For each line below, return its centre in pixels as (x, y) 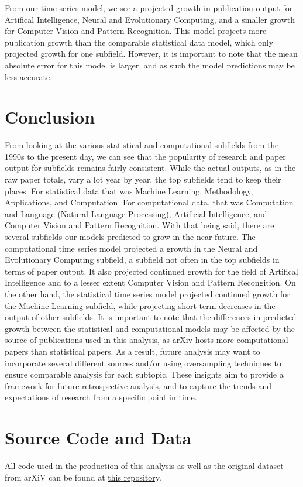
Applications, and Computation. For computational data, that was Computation (149, 202)
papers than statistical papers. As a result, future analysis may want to (132, 351)
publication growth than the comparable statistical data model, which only (139, 42)
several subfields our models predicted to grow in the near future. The (130, 237)
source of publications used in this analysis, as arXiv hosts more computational (147, 340)
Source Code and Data (98, 438)
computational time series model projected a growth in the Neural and (131, 248)
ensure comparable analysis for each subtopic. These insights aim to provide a (144, 374)
